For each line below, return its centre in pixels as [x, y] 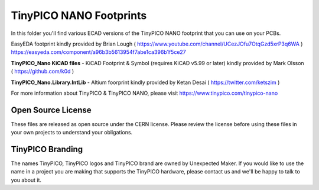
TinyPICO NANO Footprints [79, 15]
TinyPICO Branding [47, 149]
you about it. [26, 180]
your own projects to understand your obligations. [72, 133]
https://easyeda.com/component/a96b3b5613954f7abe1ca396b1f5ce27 [98, 52]
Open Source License [51, 110]
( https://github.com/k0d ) [43, 72]
